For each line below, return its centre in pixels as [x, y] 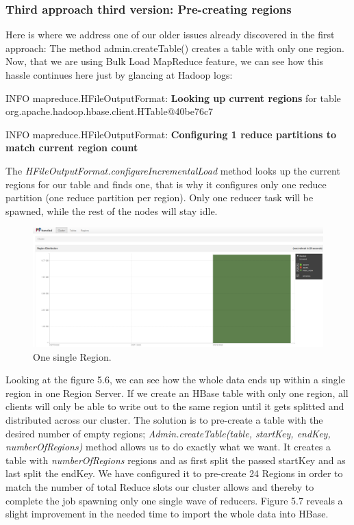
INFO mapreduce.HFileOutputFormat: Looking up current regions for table [173, 98]
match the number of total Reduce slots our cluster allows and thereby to [160, 487]
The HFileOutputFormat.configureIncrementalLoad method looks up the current [173, 170]
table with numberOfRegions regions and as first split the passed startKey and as [176, 460]
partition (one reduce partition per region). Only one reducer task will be [160, 197]
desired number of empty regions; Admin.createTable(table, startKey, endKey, [168, 433]
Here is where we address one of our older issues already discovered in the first [170, 35]
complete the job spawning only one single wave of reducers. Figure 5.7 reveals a [174, 500]
